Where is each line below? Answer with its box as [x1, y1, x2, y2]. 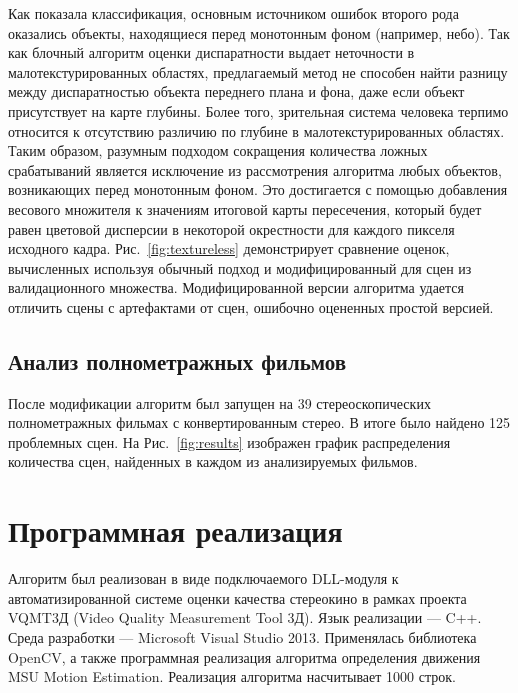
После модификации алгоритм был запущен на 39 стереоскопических [8, 392, 431, 413]
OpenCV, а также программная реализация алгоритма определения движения [8, 646, 481, 667]
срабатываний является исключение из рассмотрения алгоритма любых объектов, [8, 159, 502, 180]
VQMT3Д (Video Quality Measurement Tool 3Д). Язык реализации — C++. [8, 607, 482, 628]
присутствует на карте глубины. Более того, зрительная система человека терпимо [8, 100, 509, 121]
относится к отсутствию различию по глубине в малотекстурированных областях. [8, 120, 505, 141]
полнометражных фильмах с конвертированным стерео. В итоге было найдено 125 [8, 412, 511, 433]
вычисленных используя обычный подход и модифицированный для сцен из [8, 257, 472, 278]
